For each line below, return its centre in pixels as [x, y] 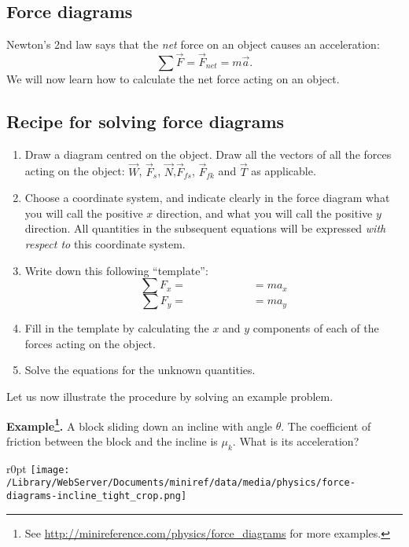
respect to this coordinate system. [105, 244]
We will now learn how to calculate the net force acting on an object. [173, 79]
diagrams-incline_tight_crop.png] [97, 496]
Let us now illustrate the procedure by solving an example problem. [170, 396]
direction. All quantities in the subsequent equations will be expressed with [205, 228]
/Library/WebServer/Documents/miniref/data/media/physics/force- [181, 483]
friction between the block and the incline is [112, 441]
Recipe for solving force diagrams [146, 121]
